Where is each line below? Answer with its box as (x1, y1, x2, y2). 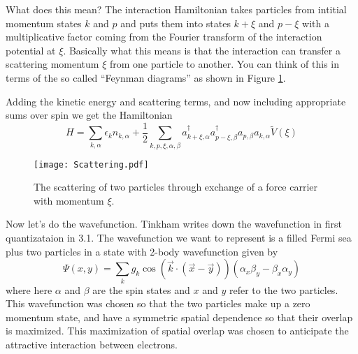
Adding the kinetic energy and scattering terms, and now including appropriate (6, 94, 346, 108)
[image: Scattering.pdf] (34, 159, 149, 170)
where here (6, 282, 52, 297)
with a (302, 15, 329, 30)
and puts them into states (120, 15, 231, 30)
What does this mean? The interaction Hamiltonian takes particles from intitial (6, 2, 347, 16)
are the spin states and (92, 282, 190, 297)
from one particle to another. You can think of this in (109, 57, 340, 71)
